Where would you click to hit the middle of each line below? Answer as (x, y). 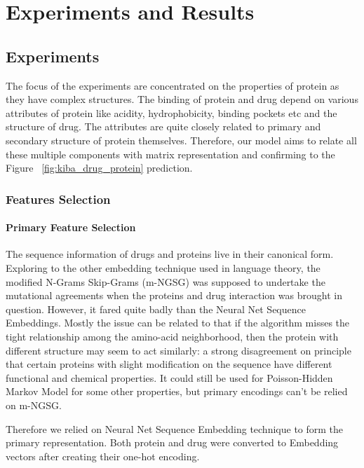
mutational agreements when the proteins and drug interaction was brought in (174, 295)
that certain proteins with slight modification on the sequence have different (169, 364)
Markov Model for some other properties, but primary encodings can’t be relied (177, 391)
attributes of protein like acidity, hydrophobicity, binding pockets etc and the (171, 112)
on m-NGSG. (34, 405)
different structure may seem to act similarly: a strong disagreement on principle (178, 350)
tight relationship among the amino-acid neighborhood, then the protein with (172, 336)
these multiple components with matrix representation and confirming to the (170, 154)
